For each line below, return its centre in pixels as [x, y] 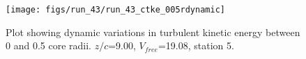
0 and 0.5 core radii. [48, 45]
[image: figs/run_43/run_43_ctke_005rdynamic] [115, 10]
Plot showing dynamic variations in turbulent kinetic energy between [153, 32]
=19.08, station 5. [196, 45]
